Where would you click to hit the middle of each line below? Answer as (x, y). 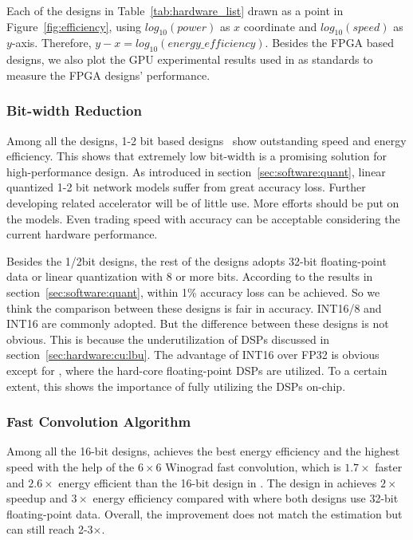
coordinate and (280, 26)
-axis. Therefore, (51, 43)
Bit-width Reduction (74, 110)
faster (389, 466)
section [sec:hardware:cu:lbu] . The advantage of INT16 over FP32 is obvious (193, 355)
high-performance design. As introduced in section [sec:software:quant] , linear (196, 171)
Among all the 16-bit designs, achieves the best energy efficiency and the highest (203, 451)
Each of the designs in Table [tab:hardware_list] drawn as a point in (175, 10)
